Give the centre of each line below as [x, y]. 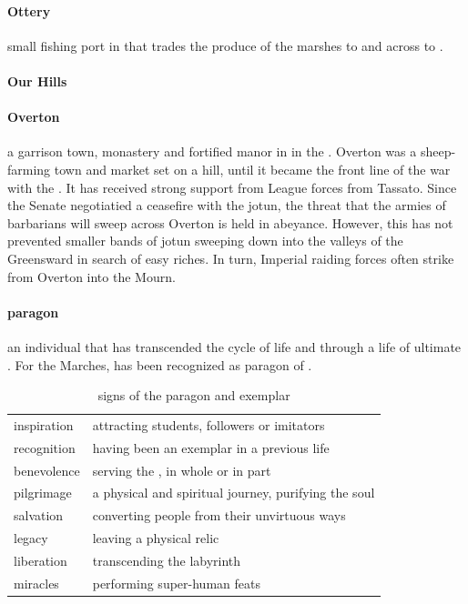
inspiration [44, 424]
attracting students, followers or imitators [209, 424]
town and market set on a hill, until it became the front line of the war [252, 169]
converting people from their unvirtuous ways [219, 515]
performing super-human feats [176, 583]
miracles [36, 583]
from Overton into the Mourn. [92, 276]
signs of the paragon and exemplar [194, 395]
